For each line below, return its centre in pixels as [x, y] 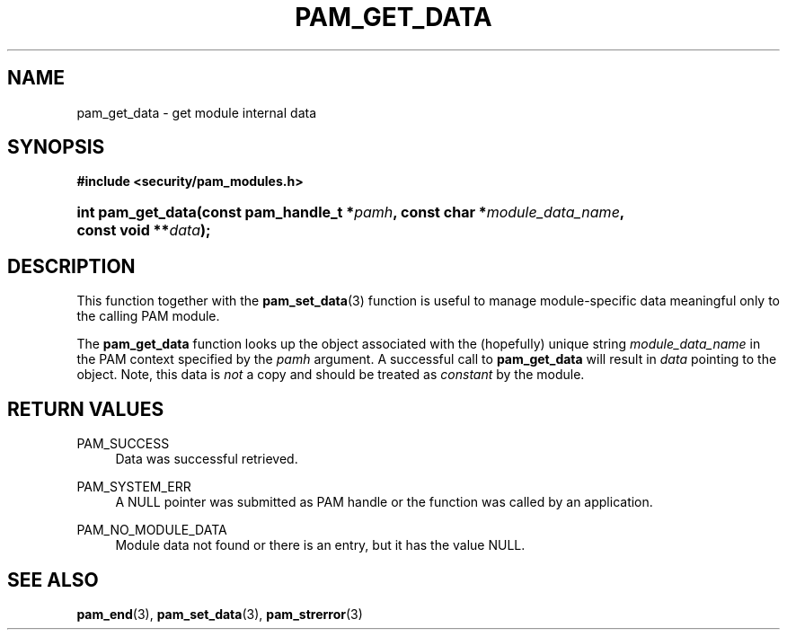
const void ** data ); [144, 230]
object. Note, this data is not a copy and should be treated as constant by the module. [331, 375]
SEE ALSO [53, 579]
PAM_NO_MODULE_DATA [152, 530]
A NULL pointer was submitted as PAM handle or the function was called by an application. [384, 502]
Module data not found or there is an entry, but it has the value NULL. [320, 545]
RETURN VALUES [86, 409]
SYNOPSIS [56, 147]
